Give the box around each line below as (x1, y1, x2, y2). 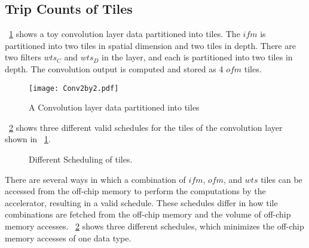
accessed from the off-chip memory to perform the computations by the (5, 185, 266, 197)
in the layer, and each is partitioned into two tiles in (102, 51, 293, 63)
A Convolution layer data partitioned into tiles (29, 101, 200, 114)
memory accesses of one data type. (5, 231, 131, 244)
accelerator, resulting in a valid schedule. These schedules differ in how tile (5, 196, 278, 209)
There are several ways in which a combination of (5, 173, 186, 185)
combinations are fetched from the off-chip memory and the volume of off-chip (5, 208, 291, 221)
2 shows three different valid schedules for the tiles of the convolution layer (9, 121, 283, 133)
